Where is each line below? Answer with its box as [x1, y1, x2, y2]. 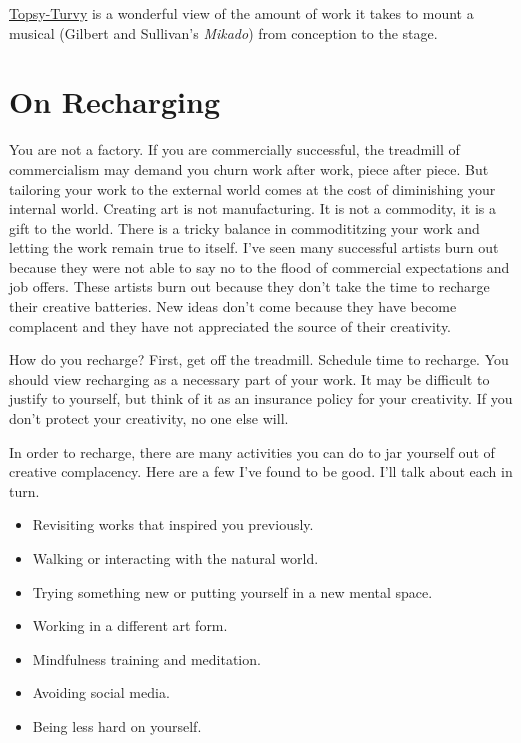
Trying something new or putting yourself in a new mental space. [32, 581, 433, 602]
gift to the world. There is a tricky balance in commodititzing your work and [9, 217, 480, 238]
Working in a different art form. [32, 615, 228, 636]
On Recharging [9, 81, 220, 122]
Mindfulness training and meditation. [32, 648, 261, 669]
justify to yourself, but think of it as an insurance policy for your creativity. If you [9, 388, 513, 409]
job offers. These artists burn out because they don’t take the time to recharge [9, 276, 490, 297]
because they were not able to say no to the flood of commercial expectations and [9, 256, 510, 277]
